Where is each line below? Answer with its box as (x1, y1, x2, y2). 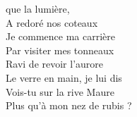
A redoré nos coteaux (6, 15, 98, 30)
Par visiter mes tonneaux (6, 42, 114, 57)
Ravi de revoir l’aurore (6, 56, 104, 71)
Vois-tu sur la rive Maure (6, 84, 114, 99)
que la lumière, (6, 1, 70, 16)
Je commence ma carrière (6, 29, 116, 44)
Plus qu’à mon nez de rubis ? (6, 98, 132, 113)
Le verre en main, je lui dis (6, 70, 122, 85)
